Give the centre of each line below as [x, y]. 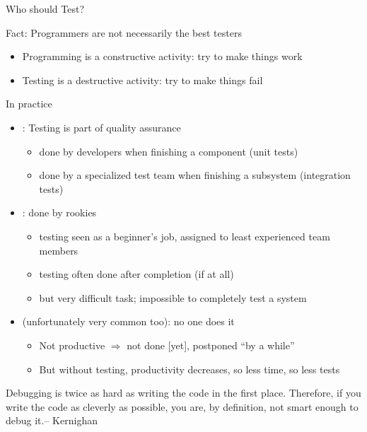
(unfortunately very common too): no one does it [128, 321]
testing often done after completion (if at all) [136, 274]
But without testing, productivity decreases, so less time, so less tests [190, 369]
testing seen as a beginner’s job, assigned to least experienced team [185, 236]
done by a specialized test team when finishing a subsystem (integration [195, 175]
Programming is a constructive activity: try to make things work [162, 56]
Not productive [72, 345]
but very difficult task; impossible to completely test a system [173, 297]
